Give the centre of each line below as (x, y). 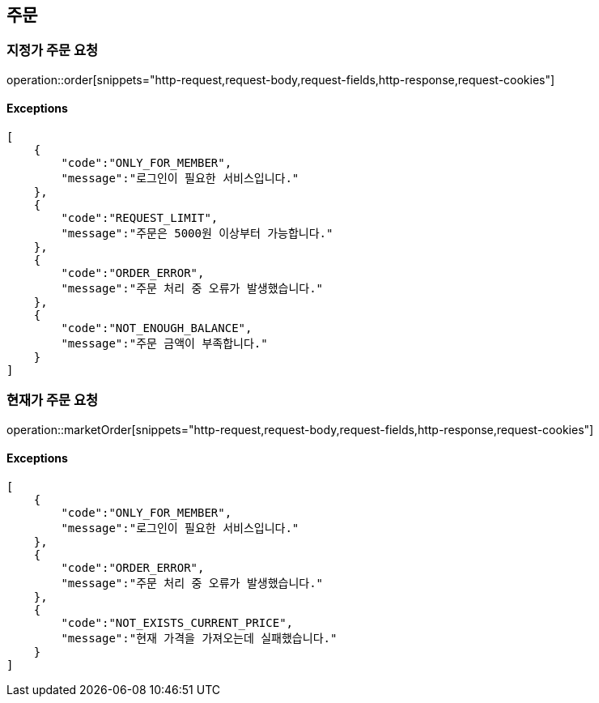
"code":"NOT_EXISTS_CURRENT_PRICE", (177, 622)
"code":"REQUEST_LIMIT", (140, 218)
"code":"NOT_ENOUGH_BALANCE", (157, 328)
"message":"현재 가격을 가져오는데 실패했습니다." (199, 638)
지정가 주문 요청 (53, 51)
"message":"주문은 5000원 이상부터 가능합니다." (197, 234)
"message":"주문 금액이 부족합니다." (164, 344)
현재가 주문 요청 (53, 400)
